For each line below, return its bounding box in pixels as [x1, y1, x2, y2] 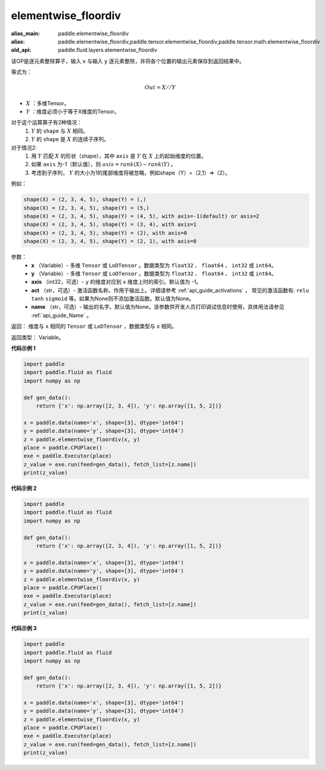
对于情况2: [11, 144, 37, 151]
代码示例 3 [11, 625, 37, 632]
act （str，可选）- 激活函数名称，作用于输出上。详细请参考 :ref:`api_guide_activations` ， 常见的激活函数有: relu [31, 287, 309, 294]
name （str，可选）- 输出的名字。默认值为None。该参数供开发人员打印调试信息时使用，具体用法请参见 [31, 303, 284, 311]
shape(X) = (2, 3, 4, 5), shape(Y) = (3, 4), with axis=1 [23, 221, 197, 228]
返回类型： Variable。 [11, 333, 64, 340]
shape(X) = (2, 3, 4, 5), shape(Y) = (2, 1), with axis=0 [23, 238, 197, 245]
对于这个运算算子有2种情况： [11, 119, 83, 126]
